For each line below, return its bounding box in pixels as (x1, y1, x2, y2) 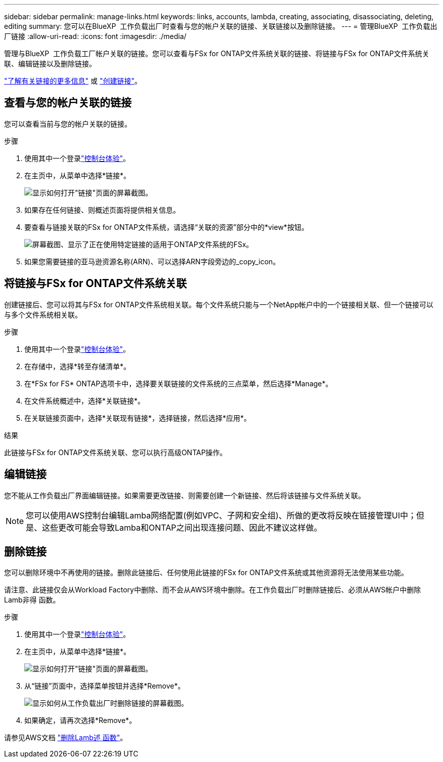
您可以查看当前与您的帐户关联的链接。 (4, 119, 131, 128)
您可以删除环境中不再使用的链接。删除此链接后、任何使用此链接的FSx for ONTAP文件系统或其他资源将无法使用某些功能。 (4, 568, 408, 577)
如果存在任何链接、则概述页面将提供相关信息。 (24, 205, 180, 214)
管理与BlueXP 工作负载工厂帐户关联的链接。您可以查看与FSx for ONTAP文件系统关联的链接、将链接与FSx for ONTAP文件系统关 (4, 49, 429, 58)
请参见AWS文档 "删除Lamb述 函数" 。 (4, 733, 127, 742)
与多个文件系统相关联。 (4, 310, 82, 319)
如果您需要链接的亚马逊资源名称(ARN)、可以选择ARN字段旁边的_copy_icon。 (24, 257, 280, 266)
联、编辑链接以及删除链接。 (4, 59, 96, 68)
